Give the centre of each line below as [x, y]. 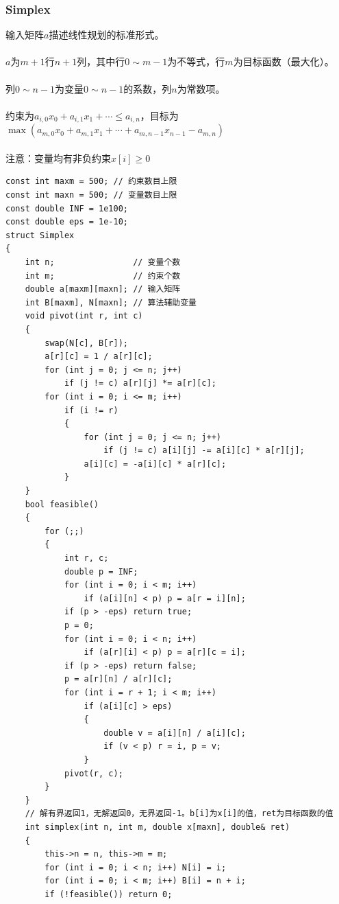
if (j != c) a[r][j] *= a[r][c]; [140, 383]
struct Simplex [40, 235]
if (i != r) [91, 410]
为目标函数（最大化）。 [284, 61]
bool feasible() [62, 504]
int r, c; [86, 558]
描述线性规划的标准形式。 [106, 35]
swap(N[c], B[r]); [86, 343]
